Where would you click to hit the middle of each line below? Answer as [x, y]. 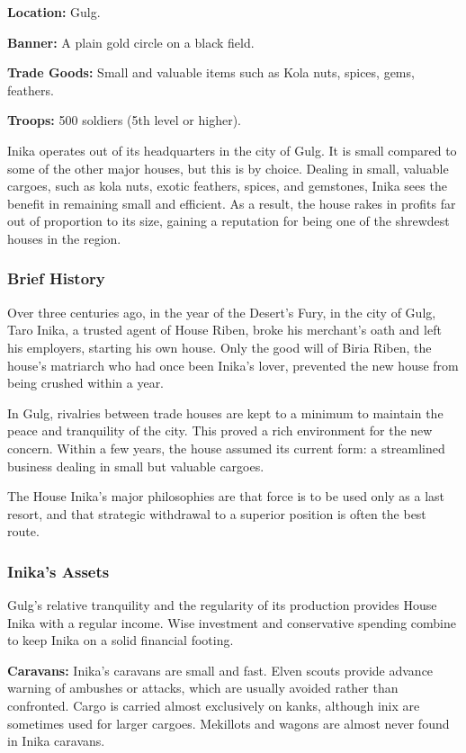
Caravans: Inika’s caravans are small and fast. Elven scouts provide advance [220, 670]
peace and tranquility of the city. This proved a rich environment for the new [220, 430]
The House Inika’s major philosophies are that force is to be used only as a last [226, 496]
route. [23, 531]
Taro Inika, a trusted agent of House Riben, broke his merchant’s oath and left [224, 330]
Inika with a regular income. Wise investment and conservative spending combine [232, 622]
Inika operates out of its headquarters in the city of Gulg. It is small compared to [232, 150]
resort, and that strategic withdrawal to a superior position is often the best [217, 513]
